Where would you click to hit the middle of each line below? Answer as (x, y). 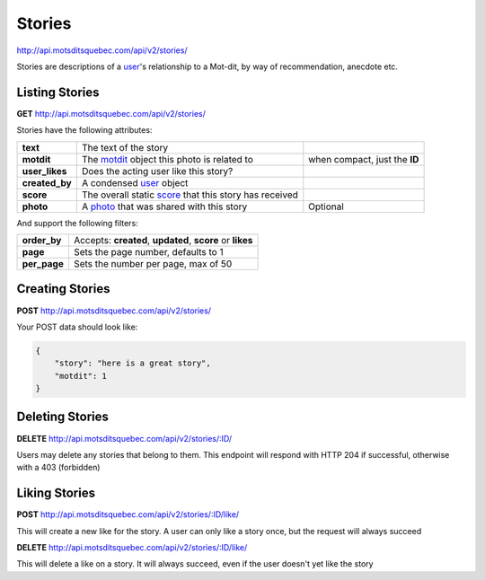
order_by (42, 241)
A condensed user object (135, 182)
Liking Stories (56, 493)
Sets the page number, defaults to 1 (148, 252)
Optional (326, 207)
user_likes (44, 171)
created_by (47, 182)
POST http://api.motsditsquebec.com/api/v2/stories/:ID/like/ (128, 514)
